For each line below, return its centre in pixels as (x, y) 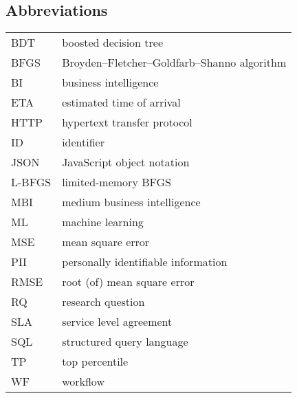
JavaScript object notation (126, 162)
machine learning (103, 222)
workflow (83, 382)
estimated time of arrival (121, 102)
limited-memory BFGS (117, 182)
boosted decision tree (113, 43)
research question (103, 302)
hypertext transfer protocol (127, 122)
